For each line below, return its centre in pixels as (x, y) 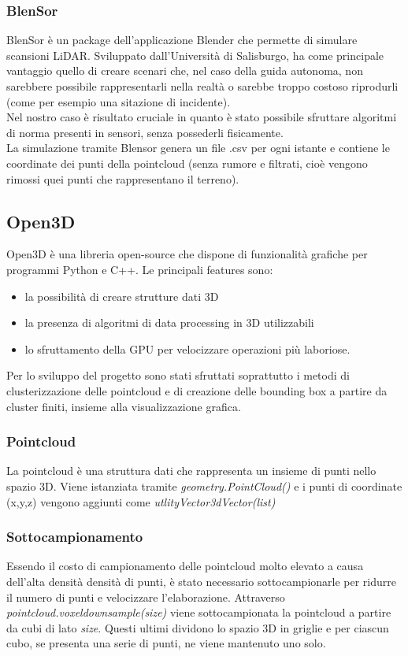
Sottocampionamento (75, 537)
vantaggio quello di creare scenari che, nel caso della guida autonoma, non (185, 70)
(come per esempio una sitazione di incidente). (119, 101)
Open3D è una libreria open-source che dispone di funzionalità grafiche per (187, 254)
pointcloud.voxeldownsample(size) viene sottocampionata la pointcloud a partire (199, 612)
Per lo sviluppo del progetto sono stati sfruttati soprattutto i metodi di (178, 375)
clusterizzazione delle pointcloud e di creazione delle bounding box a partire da (197, 390)
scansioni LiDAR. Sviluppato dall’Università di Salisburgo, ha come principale (195, 55)
